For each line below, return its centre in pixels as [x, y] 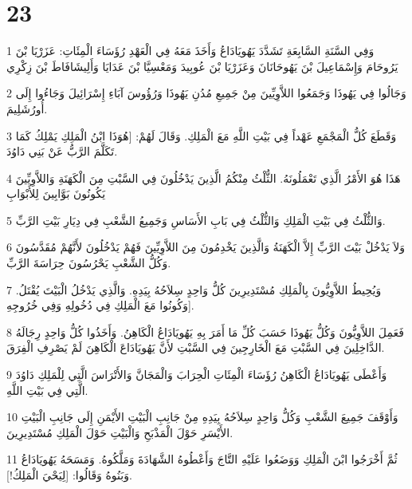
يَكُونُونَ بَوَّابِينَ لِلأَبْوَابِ [56, 193]
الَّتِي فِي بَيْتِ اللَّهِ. [47, 390]
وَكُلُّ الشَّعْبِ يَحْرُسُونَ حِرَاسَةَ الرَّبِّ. [89, 263]
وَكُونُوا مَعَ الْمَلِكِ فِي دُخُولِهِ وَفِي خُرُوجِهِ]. [100, 305]
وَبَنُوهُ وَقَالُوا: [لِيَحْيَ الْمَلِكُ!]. [69, 475]
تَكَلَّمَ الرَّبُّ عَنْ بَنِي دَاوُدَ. [62, 151]
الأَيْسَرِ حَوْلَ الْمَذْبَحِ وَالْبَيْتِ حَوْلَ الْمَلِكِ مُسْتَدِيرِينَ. [120, 432]
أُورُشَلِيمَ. [27, 108]
